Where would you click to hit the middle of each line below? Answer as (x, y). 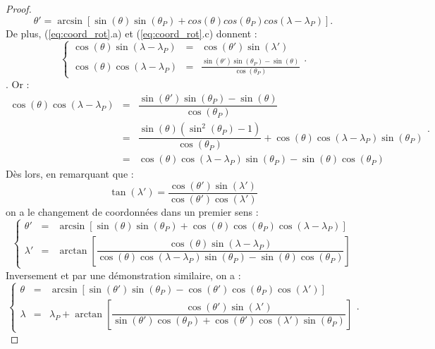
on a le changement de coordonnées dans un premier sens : (132, 211)
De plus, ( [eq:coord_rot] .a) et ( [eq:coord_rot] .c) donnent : (131, 33)
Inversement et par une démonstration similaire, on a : (123, 275)
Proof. (19, 8)
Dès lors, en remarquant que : (70, 174)
